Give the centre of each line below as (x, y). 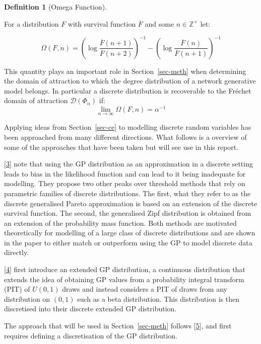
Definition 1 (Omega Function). (55, 7)
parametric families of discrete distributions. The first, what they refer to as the (127, 193)
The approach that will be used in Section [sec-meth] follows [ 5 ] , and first (118, 326)
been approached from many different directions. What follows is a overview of (125, 137)
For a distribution (31, 23)
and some (159, 23)
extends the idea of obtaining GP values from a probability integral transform (124, 279)
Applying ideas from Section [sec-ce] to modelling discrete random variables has (128, 127)
